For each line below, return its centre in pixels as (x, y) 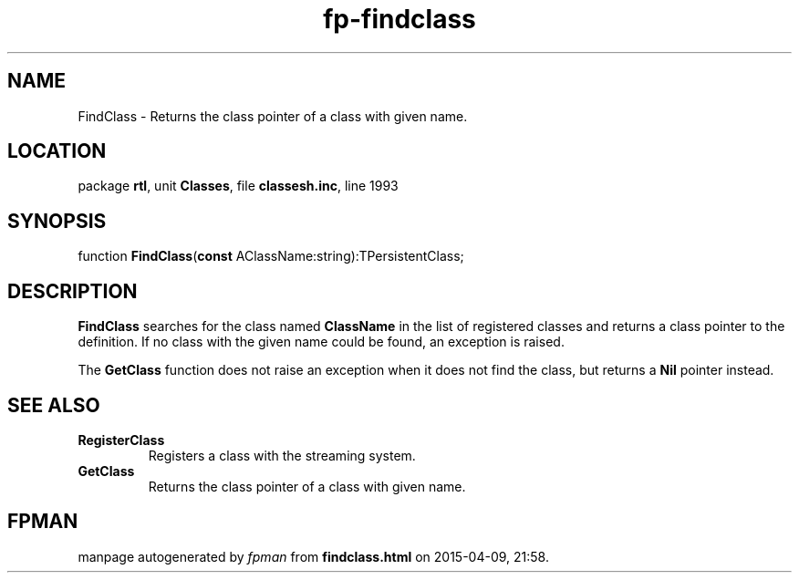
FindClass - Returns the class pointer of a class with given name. (273, 116)
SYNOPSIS (57, 221)
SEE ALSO (54, 405)
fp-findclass (399, 19)
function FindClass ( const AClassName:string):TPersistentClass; (271, 256)
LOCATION (57, 151)
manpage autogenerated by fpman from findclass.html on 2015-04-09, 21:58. (313, 556)
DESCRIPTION (73, 291)
